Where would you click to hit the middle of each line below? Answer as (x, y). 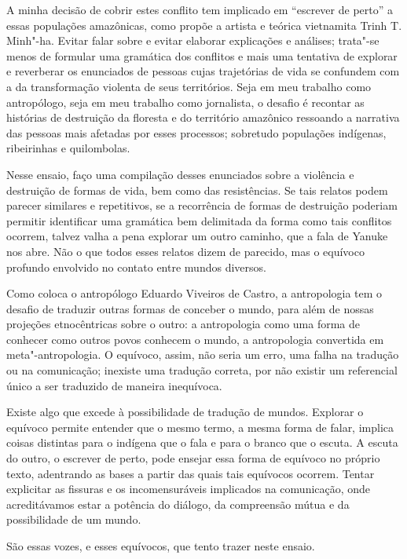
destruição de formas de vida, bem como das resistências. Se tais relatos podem (197, 190)
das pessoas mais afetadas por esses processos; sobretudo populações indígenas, (196, 132)
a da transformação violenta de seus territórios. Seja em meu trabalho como (189, 86)
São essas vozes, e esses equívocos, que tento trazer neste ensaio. (161, 546)
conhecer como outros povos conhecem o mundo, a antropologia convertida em (195, 339)
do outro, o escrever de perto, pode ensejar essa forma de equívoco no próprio (193, 458)
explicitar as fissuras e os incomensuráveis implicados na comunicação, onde (189, 489)
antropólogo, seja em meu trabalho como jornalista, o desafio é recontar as (185, 102)
